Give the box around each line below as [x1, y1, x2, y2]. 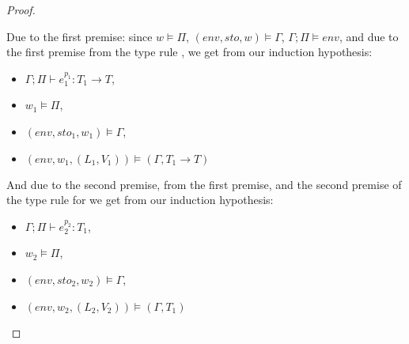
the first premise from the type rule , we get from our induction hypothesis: [6, 43, 373, 60]
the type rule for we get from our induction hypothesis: [6, 191, 274, 208]
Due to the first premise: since [6, 28, 153, 44]
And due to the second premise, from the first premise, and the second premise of [6, 176, 402, 192]
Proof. [6, 2, 36, 17]
